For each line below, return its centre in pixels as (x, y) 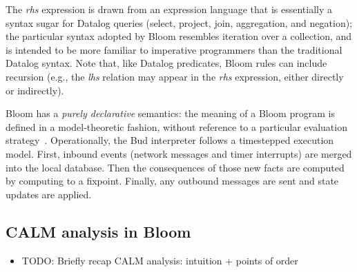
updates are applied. (49, 194)
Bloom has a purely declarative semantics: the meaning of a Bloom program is (170, 113)
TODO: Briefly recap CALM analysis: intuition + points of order (160, 260)
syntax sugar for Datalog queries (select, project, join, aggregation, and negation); (179, 22)
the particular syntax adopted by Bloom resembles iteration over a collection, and (179, 36)
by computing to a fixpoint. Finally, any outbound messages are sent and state (172, 181)
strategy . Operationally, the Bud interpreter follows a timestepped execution (170, 140)
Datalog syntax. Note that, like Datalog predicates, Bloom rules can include (166, 63)
